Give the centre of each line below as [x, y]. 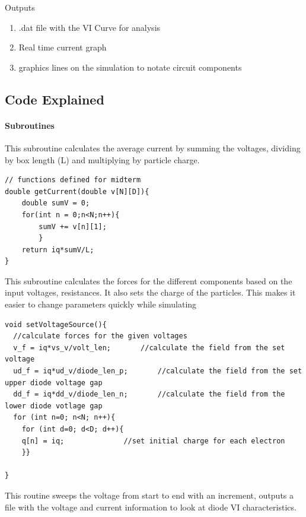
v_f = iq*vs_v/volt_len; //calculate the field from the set [149, 348]
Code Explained [55, 99]
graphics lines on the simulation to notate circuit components [130, 67]
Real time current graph [63, 47]
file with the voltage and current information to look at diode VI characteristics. [151, 507]
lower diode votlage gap [54, 406]
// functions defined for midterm [73, 180]
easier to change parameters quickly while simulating [101, 304]
